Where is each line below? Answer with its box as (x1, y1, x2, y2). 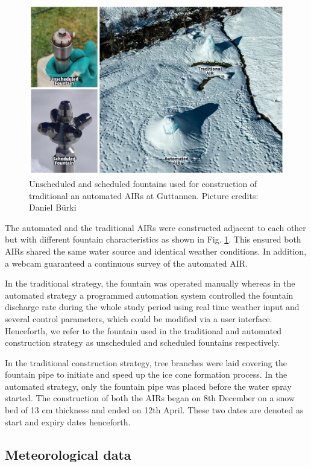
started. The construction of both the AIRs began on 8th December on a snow (5, 392, 295, 404)
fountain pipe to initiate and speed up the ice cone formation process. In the (5, 368, 287, 381)
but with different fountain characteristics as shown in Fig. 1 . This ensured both (5, 233, 301, 246)
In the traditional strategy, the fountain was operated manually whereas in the (5, 277, 295, 290)
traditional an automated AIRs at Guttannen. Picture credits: (29, 189, 259, 202)
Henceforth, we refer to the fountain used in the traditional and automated (5, 324, 282, 337)
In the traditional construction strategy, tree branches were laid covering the (5, 356, 287, 369)
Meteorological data (5, 445, 131, 463)
